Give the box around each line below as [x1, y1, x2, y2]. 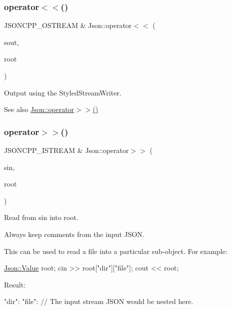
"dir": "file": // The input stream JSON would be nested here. [4, 296, 193, 306]
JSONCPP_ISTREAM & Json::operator [4, 145, 129, 155]
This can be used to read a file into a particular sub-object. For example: [4, 245, 227, 256]
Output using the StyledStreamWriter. [4, 87, 121, 97]
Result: [4, 279, 26, 289]
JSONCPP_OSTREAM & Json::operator [4, 20, 132, 30]
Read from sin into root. [4, 212, 78, 222]
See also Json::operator [4, 104, 74, 114]
